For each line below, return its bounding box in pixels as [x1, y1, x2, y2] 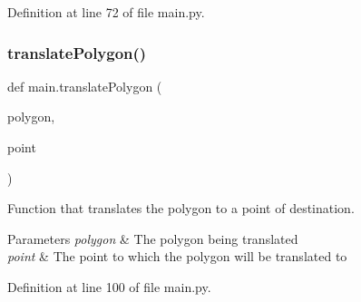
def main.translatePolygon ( [7, 76, 162, 95]
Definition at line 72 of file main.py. [7, 3, 205, 21]
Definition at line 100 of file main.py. [7, 277, 211, 296]
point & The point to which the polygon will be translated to [7, 247, 347, 266]
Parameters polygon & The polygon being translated [7, 229, 298, 248]
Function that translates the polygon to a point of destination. [7, 199, 355, 218]
